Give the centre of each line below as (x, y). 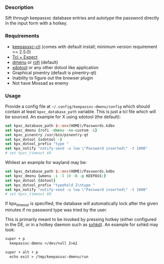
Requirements (22, 36)
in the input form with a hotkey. (36, 23)
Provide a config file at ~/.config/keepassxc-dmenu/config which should (78, 106)
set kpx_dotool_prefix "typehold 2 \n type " (50, 185)
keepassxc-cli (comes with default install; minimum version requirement (85, 47)
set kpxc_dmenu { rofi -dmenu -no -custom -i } (51, 130)
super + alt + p (22, 252)
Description (19, 7)
